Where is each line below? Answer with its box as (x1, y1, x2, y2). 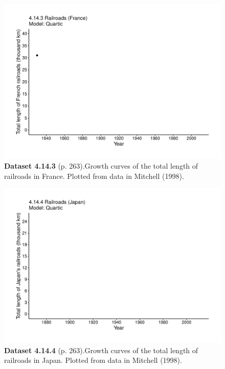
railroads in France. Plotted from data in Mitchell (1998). (4, 170, 184, 181)
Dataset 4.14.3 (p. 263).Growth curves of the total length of (4, 160, 198, 171)
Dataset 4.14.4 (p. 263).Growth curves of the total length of (4, 344, 198, 355)
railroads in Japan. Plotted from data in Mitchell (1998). (4, 355, 182, 365)
